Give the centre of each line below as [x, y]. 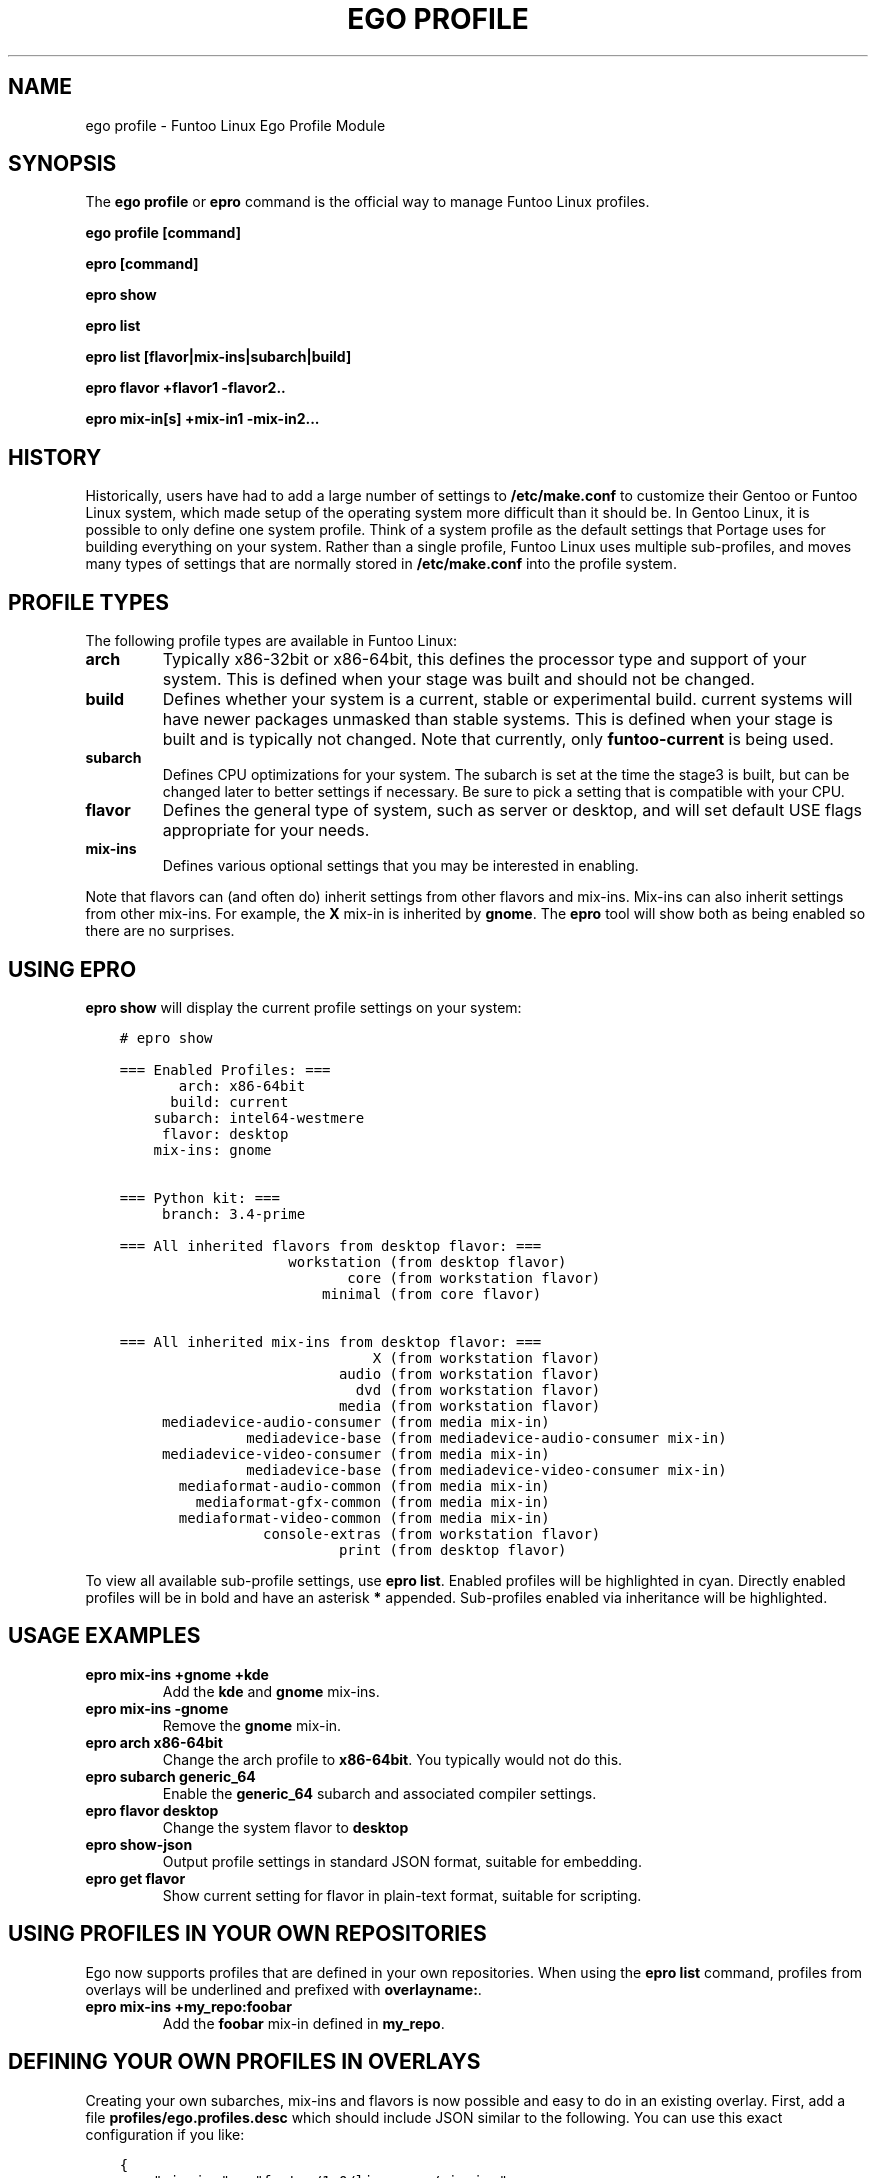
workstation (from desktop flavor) [427, 1261]
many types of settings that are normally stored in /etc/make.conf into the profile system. [381, 564]
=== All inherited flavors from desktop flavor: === [330, 1245]
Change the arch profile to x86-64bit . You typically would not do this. [392, 1759]
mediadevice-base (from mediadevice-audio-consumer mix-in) [486, 1437]
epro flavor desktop [152, 1810]
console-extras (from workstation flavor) [432, 1533]
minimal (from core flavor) [432, 1293]
